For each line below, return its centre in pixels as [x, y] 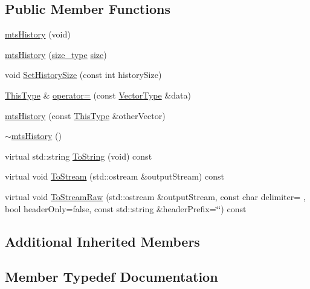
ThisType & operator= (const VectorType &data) [98, 95]
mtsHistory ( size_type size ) [56, 54]
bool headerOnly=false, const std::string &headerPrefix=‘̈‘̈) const [126, 208]
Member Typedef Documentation [111, 277]
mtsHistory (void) [38, 34]
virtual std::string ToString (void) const [79, 156]
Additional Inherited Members [102, 241]
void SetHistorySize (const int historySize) [83, 75]
